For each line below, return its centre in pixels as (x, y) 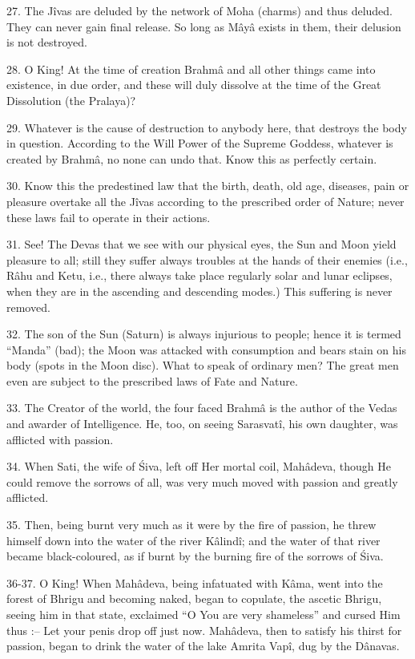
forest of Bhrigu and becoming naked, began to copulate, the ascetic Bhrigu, (194, 598)
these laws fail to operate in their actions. (109, 217)
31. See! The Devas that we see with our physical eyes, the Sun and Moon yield (201, 244)
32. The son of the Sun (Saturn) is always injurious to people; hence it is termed (204, 334)
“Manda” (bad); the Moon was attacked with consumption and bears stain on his (206, 349)
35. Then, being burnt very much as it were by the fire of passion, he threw (191, 525)
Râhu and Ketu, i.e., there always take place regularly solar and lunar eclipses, (199, 275)
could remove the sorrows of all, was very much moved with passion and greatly (202, 481)
